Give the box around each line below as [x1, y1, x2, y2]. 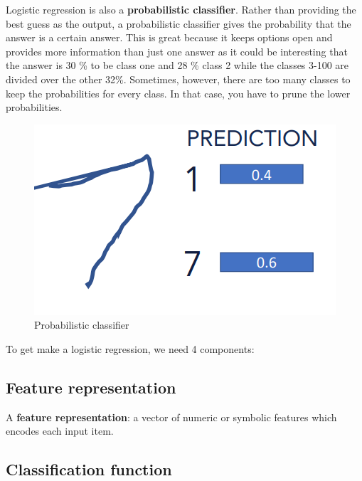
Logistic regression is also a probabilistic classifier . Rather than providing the [6, 2, 356, 16]
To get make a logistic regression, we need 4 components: [6, 341, 255, 356]
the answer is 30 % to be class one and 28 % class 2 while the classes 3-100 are [6, 58, 349, 73]
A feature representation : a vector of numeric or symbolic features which [6, 409, 337, 424]
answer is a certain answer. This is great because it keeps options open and [6, 30, 333, 45]
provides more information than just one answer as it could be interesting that [6, 43, 348, 58]
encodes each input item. [6, 423, 114, 438]
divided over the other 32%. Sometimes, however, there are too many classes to [6, 71, 351, 86]
